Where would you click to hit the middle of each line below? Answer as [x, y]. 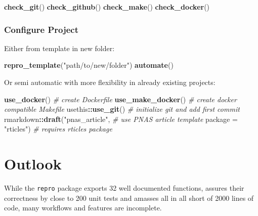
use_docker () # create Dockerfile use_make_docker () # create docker [120, 99]
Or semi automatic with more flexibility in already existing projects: [110, 82]
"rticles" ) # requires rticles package [58, 129]
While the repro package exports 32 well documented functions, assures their [124, 188]
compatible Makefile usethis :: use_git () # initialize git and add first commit [122, 109]
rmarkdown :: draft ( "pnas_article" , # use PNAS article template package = [121, 119]
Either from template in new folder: [59, 48]
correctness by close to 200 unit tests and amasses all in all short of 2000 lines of [129, 198]
